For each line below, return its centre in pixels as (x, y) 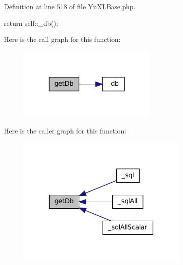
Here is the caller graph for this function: (65, 131)
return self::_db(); (31, 23)
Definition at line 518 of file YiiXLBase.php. (70, 6)
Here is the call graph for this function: (62, 39)
